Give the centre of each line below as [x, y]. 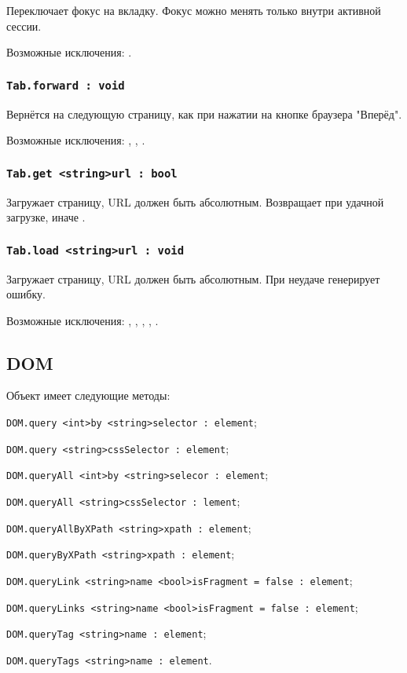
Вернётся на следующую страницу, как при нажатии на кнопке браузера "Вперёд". [204, 113]
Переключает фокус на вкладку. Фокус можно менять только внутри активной [194, 10]
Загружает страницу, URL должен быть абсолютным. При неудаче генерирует [193, 278]
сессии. [24, 26]
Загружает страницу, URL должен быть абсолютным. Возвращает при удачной [195, 201]
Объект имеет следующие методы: [88, 395]
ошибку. [26, 294]
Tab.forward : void [66, 85]
